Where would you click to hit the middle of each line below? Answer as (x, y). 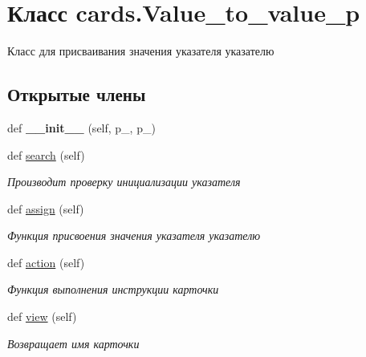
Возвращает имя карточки (73, 343)
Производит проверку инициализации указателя (124, 182)
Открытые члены (77, 94)
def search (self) (46, 154)
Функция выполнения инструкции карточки (113, 289)
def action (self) (46, 262)
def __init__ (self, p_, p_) (81, 127)
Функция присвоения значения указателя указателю (134, 235)
